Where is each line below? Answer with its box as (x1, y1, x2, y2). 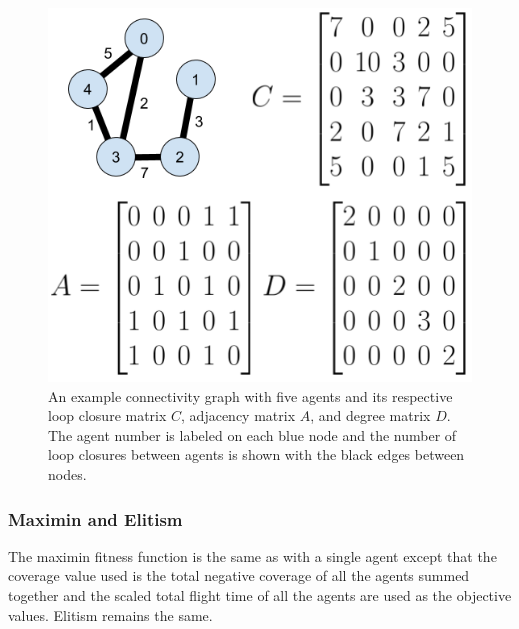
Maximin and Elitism (8, 506, 183, 531)
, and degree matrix (310, 405, 431, 426)
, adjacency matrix (181, 405, 296, 426)
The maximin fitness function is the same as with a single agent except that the (8, 545, 497, 566)
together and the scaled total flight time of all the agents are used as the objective (8, 584, 512, 605)
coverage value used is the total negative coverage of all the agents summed (8, 565, 470, 586)
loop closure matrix (48, 405, 167, 426)
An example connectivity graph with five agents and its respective (48, 385, 453, 406)
